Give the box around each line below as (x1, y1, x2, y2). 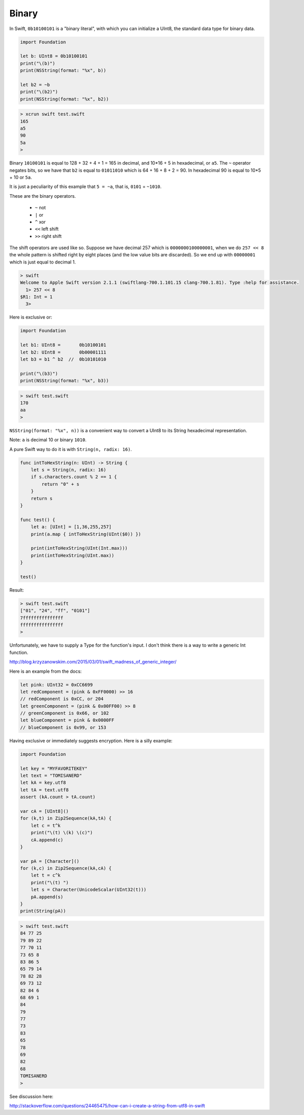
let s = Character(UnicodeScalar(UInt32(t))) (31, 887, 147, 893)
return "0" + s (41, 481, 80, 487)
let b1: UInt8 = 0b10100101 (20, 342, 106, 348)
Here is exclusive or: (9, 314, 52, 321)
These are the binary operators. (9, 193, 76, 199)
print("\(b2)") (20, 89, 58, 95)
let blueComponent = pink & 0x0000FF (20, 718, 115, 723)
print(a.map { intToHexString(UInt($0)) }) (31, 531, 141, 537)
